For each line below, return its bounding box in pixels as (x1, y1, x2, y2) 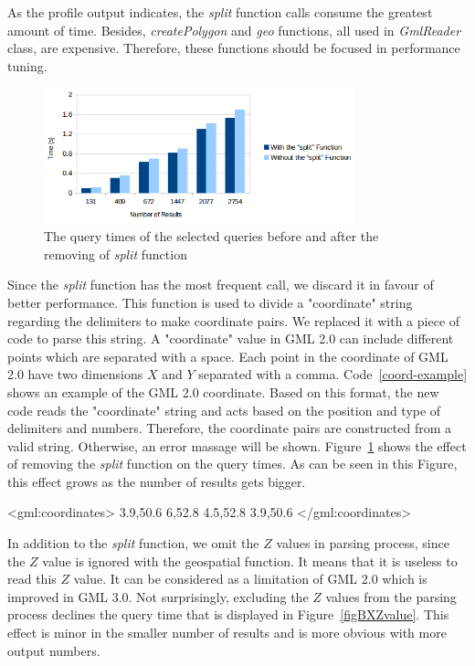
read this (7, 569, 57, 588)
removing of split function (44, 244, 187, 263)
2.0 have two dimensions (7, 365, 143, 384)
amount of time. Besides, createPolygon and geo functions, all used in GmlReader (7, 20, 461, 39)
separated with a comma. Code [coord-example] (198, 365, 468, 384)
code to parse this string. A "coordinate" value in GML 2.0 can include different (7, 329, 454, 348)
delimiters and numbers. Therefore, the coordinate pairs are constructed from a (7, 418, 451, 438)
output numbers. (7, 640, 100, 660)
